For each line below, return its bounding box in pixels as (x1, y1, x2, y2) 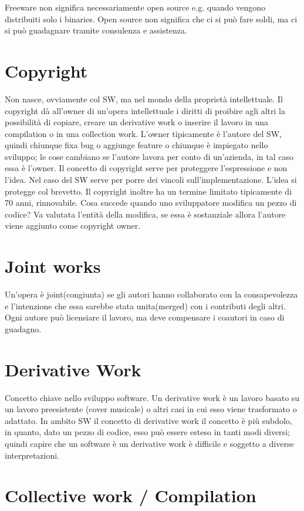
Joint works (5, 254, 101, 278)
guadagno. (5, 322, 42, 335)
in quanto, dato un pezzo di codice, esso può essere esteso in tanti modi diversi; (5, 426, 290, 438)
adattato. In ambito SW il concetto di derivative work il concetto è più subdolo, (5, 414, 292, 426)
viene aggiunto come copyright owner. (5, 219, 141, 232)
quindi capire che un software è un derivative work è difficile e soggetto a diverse (5, 437, 294, 450)
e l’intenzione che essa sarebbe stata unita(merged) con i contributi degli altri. (5, 299, 286, 312)
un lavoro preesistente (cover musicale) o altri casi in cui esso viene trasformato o (5, 403, 297, 415)
